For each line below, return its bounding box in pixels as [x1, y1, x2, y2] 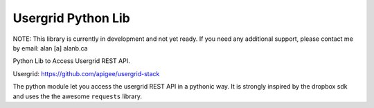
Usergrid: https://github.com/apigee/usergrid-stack [12, 69, 160, 78]
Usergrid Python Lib [12, 10, 131, 26]
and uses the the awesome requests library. [12, 92, 142, 100]
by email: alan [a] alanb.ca [12, 44, 88, 52]
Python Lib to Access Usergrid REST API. [12, 57, 131, 65]
